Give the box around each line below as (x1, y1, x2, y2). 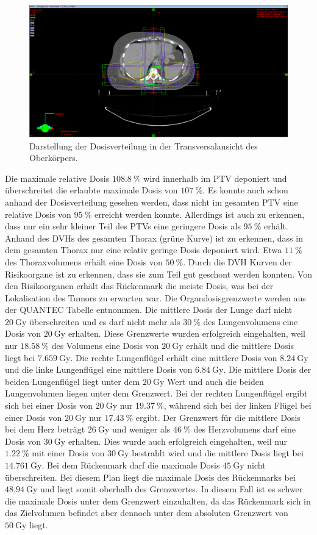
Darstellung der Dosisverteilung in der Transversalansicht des (29, 139, 258, 152)
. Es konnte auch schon (202, 184, 288, 196)
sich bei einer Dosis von (5, 399, 93, 412)
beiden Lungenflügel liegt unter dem (5, 375, 140, 387)
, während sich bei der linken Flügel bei (163, 399, 312, 412)
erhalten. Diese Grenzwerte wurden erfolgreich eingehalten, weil (68, 327, 305, 340)
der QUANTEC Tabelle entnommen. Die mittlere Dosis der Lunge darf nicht (5, 303, 293, 316)
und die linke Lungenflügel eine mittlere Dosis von (5, 363, 193, 376)
